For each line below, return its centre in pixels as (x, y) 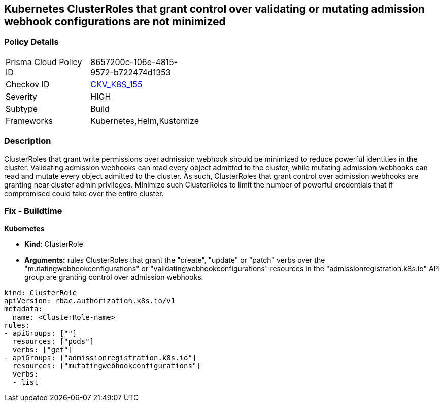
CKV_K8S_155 (116, 84)
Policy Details (31, 42)
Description (28, 141)
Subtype (22, 108)
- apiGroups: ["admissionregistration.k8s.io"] (100, 358)
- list (25, 382)
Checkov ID (28, 84)
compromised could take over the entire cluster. (84, 193)
